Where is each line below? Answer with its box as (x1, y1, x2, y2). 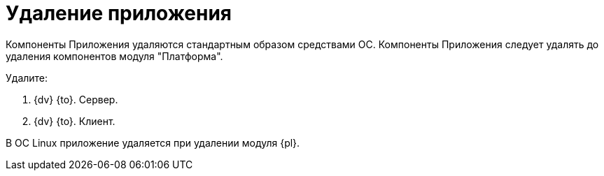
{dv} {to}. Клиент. (34, 115, 115, 127)
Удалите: (6, 71, 48, 84)
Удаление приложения (6, 1, 232, 25)
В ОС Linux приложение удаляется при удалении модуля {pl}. (6, 136, 300, 149)
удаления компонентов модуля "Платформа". (6, 50, 223, 62)
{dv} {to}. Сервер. (34, 93, 118, 105)
